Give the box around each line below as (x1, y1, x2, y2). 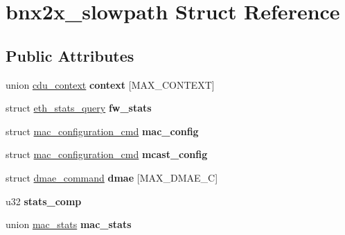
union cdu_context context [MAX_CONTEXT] (6, 77, 215, 92)
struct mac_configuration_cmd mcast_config (6, 147, 208, 162)
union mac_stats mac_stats (6, 217, 132, 232)
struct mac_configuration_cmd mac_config (6, 123, 199, 138)
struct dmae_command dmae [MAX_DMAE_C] (6, 170, 218, 184)
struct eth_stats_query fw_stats (6, 101, 152, 115)
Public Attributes (6, 44, 134, 66)
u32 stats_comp (6, 193, 82, 208)
